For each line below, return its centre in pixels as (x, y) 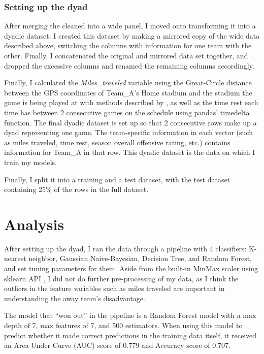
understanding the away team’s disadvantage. (75, 298)
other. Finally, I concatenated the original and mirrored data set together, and (126, 55)
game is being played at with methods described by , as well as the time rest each (131, 102)
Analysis (34, 224)
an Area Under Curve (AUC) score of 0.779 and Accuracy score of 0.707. (118, 345)
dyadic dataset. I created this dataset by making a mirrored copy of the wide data (132, 35)
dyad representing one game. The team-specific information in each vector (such (128, 132)
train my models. (30, 162)
